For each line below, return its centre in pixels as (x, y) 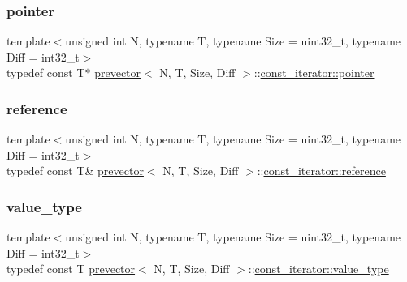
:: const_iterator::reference (321, 171)
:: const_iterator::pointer (314, 73)
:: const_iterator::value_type (318, 269)
